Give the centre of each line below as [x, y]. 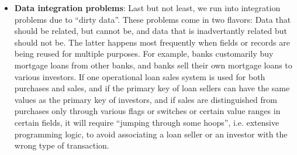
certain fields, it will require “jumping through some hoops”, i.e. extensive [147, 122]
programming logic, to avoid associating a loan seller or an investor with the [151, 134]
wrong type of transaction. [62, 145]
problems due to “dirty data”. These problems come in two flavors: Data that [153, 19]
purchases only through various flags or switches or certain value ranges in [147, 111]
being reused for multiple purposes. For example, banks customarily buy [144, 54]
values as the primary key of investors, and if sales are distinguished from [146, 99]
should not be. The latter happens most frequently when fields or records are [152, 42]
